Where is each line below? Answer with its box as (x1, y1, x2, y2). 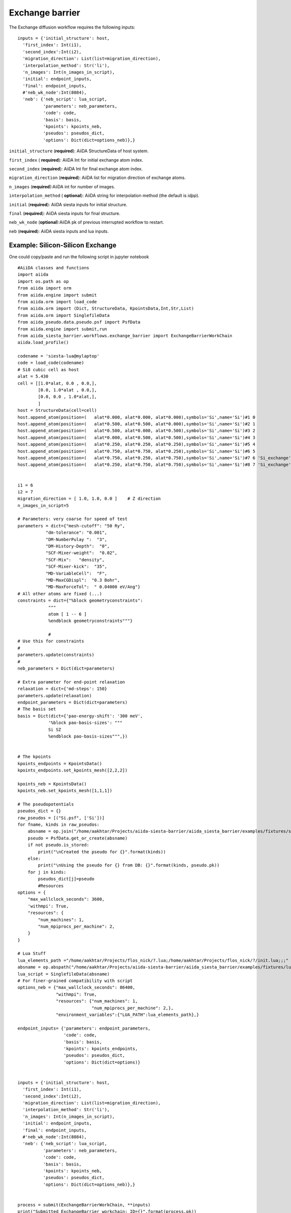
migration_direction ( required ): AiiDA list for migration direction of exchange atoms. (9, 175, 186, 180)
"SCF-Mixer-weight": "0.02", (45, 550, 117, 556)
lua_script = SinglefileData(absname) (17, 971, 110, 977)
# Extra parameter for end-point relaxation (17, 679, 126, 685)
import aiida (17, 272, 48, 278)
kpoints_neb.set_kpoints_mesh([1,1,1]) (17, 788, 113, 793)
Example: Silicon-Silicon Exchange (9, 241, 116, 249)
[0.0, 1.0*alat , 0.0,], (38, 387, 97, 393)
